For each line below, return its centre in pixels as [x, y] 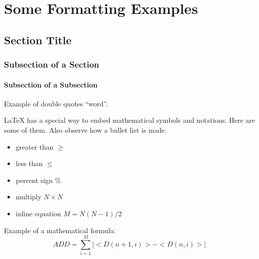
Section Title [38, 40]
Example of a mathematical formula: [60, 230]
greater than [35, 146]
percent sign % [38, 180]
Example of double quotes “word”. [56, 103]
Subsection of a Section [52, 64]
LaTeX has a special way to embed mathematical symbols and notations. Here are [129, 120]
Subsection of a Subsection [51, 84]
